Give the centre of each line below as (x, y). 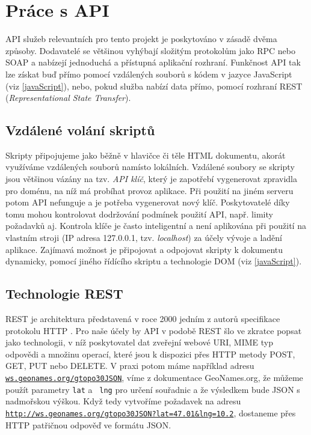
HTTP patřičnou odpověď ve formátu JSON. (88, 424)
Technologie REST (64, 294)
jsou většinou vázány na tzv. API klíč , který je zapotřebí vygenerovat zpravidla (152, 179)
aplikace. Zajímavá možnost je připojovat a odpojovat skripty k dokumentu (144, 249)
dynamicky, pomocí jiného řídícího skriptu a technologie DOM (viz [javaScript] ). (154, 261)
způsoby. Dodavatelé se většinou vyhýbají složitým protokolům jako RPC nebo (151, 50)
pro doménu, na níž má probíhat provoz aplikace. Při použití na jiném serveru (149, 190)
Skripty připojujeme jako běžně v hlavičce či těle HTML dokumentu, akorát (146, 155)
